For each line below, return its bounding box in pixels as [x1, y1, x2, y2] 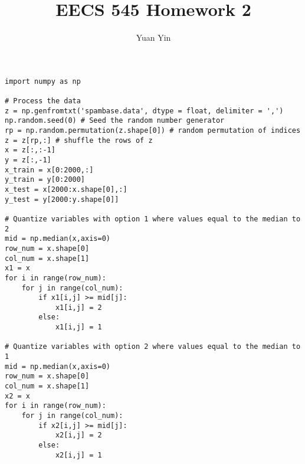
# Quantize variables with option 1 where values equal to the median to [5, 214, 301, 223]
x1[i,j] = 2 [55, 303, 102, 312]
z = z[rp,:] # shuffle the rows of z [5, 136, 153, 145]
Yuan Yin [136, 31, 171, 44]
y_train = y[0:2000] [5, 175, 86, 184]
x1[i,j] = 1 [55, 323, 102, 332]
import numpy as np [5, 77, 81, 86]
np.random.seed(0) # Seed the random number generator [5, 116, 225, 125]
